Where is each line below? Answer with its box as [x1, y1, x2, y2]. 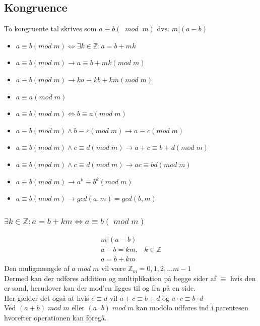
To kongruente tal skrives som [4, 23, 97, 34]
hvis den [230, 273, 256, 283]
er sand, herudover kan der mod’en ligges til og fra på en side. [4, 283, 196, 293]
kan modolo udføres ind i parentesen [136, 302, 248, 313]
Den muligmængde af [4, 263, 70, 274]
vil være [101, 263, 126, 274]
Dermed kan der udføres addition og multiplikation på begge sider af [4, 273, 216, 283]
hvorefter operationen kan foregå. [4, 312, 107, 323]
